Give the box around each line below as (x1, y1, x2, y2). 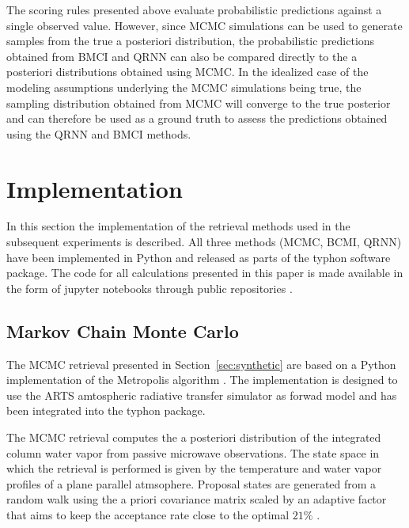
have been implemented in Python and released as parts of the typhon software (6, 249, 391, 265)
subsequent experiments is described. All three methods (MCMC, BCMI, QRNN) (6, 234, 402, 250)
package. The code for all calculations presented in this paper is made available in (6, 264, 403, 281)
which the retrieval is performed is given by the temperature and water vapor (6, 460, 382, 477)
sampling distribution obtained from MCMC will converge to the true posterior (6, 94, 391, 111)
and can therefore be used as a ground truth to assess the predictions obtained (6, 110, 388, 127)
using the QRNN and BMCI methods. (6, 125, 191, 142)
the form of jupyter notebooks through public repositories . (6, 279, 293, 296)
